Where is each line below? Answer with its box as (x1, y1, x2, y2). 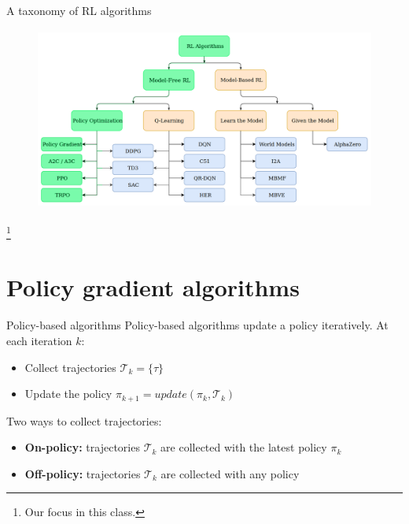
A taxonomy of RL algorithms (6, 2, 152, 18)
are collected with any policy (160, 465, 300, 481)
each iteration (6, 332, 72, 348)
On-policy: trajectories (24, 439, 140, 455)
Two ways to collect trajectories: (6, 412, 162, 429)
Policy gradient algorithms (6, 271, 300, 303)
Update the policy (24, 385, 112, 402)
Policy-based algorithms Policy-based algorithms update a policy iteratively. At (6, 317, 389, 333)
